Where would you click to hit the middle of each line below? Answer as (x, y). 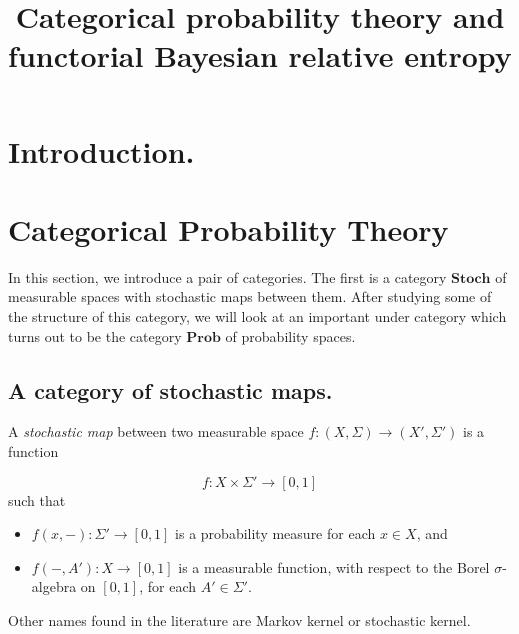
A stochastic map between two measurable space (156, 431)
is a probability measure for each (275, 533)
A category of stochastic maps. (170, 389)
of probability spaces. (290, 335)
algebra (54, 586)
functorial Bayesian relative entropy (260, 55)
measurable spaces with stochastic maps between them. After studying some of (250, 296)
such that (37, 499)
